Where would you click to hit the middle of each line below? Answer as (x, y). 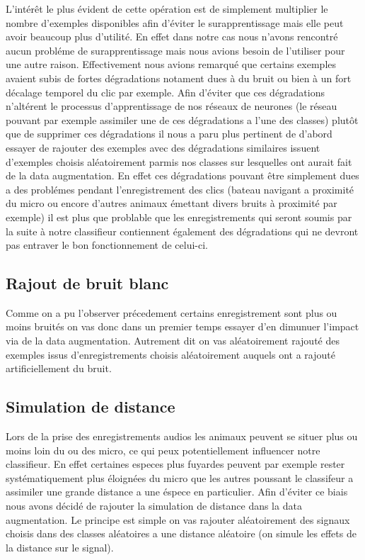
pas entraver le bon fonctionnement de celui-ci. (107, 245)
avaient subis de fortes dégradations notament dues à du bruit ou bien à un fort (179, 78)
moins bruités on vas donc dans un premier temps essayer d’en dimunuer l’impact (182, 326)
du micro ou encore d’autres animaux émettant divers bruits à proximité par (172, 203)
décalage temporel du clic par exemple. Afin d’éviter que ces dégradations (166, 92)
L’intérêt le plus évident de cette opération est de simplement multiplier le (167, 9)
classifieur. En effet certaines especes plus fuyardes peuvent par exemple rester (175, 464)
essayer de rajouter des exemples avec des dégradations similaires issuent (163, 147)
